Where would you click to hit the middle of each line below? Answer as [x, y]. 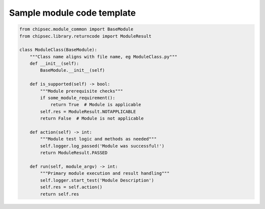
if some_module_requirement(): [78, 98]
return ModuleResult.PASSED [74, 153]
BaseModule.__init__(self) [72, 70]
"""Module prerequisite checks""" [81, 91]
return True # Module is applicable [96, 105]
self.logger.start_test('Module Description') [97, 180]
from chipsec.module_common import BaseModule [76, 29]
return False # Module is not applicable [92, 118]
